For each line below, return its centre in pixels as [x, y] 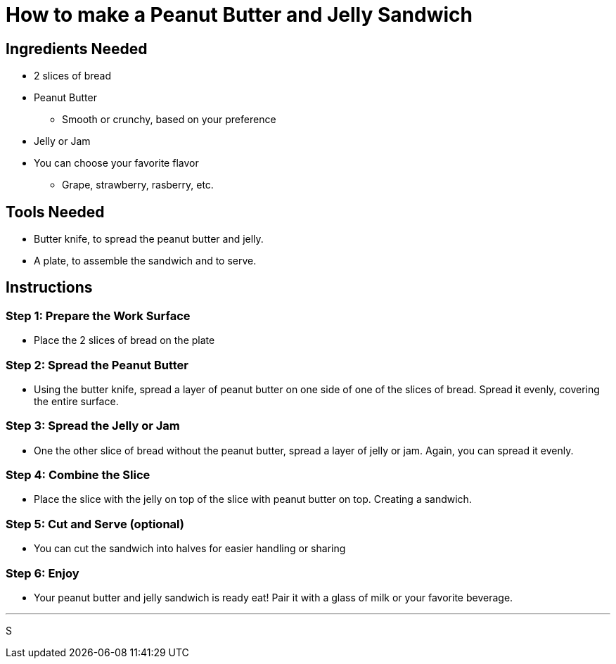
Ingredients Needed [77, 49]
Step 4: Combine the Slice [78, 475]
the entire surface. [76, 401]
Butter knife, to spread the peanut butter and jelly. [149, 239]
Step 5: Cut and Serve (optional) [95, 524]
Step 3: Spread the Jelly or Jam [93, 426]
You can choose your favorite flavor [116, 163]
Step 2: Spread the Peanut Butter [97, 365]
